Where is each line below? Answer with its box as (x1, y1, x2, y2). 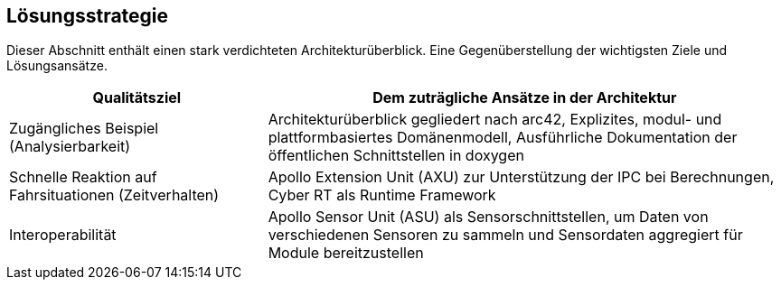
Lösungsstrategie (6, 5, 169, 27)
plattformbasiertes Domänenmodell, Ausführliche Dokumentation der (268, 128, 738, 147)
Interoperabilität (9, 226, 117, 245)
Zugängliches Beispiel (9, 119, 159, 138)
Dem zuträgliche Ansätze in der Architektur (372, 88, 677, 107)
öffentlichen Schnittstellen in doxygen (268, 146, 524, 165)
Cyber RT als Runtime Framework (268, 186, 496, 205)
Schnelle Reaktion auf (9, 168, 157, 187)
